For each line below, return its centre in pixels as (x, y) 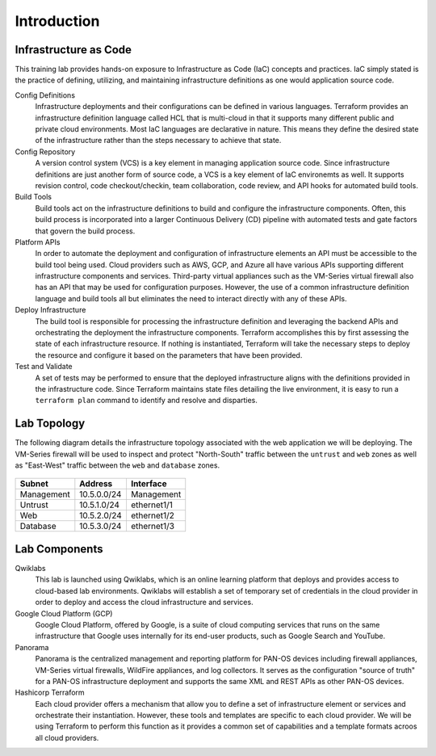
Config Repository (45, 151)
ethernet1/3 (153, 527)
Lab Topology (50, 424)
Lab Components (59, 549)
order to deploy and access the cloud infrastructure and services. (144, 603)
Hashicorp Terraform (50, 693)
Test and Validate (44, 367)
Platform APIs (38, 241)
